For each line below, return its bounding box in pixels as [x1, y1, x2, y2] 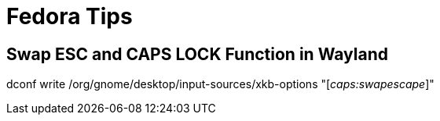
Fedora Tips [6, 3, 133, 30]
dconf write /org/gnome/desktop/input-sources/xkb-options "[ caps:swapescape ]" [6, 77, 434, 91]
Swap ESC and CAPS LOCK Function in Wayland [6, 44, 388, 64]
